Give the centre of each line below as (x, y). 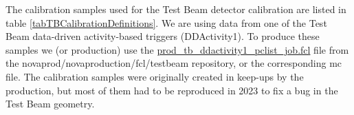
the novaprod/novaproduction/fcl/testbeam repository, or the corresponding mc (174, 63)
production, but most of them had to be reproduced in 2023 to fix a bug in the (172, 90)
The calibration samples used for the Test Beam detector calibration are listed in (176, 9)
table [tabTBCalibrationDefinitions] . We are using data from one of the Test (166, 22)
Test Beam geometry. (50, 104)
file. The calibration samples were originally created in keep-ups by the (155, 76)
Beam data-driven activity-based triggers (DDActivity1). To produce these (163, 36)
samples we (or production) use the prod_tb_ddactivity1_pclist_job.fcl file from (177, 49)
